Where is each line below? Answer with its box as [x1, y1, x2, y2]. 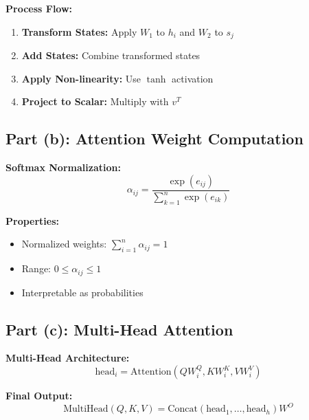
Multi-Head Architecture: [5, 351, 130, 365]
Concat [168, 404, 198, 415]
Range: [21, 261, 51, 276]
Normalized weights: [21, 236, 107, 251]
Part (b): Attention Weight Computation [5, 128, 304, 149]
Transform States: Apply [21, 24, 137, 38]
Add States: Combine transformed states [21, 48, 201, 63]
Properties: [5, 213, 60, 228]
